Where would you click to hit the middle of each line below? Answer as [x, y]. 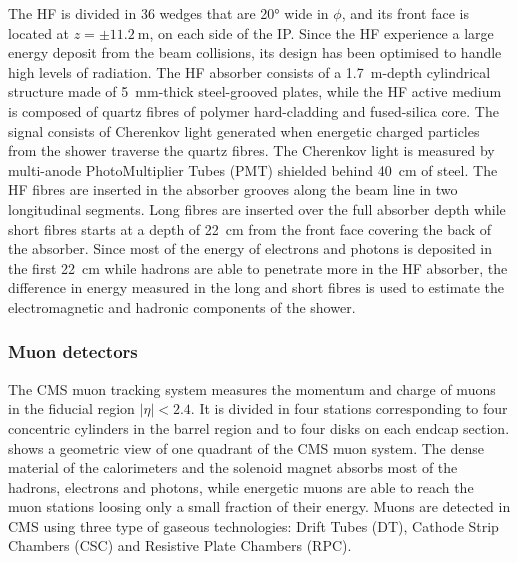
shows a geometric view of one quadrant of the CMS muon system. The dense [246, 447]
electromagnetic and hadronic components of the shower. [182, 306]
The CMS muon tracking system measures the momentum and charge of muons [252, 388]
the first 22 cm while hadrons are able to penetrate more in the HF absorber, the [258, 267]
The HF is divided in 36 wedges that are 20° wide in [168, 13]
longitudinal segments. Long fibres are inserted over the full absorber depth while [257, 208]
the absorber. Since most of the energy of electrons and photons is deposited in [250, 248]
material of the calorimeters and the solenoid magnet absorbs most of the [233, 467]
